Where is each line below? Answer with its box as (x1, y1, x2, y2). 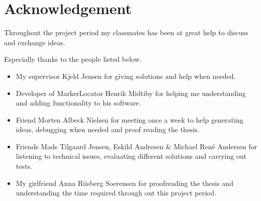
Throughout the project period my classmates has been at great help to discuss (4, 27, 248, 38)
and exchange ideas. (4, 37, 65, 47)
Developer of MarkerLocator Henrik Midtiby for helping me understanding (16, 87, 246, 98)
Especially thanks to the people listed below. (4, 54, 142, 64)
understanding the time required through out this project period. (16, 187, 217, 198)
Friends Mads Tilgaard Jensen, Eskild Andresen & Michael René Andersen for (16, 141, 257, 151)
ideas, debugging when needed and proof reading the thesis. (16, 124, 200, 135)
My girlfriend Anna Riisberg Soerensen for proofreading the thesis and (16, 177, 233, 188)
